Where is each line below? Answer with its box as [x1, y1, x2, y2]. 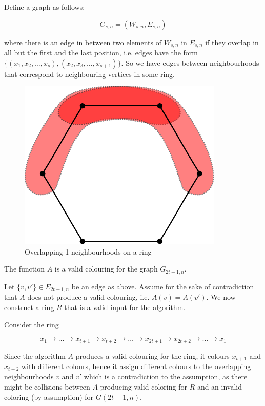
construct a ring [4, 301, 54, 312]
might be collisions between [4, 381, 90, 392]
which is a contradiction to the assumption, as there [84, 371, 248, 382]
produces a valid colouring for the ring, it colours [75, 350, 230, 361]
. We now [206, 292, 236, 302]
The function [4, 263, 45, 274]
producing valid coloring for [100, 381, 187, 392]
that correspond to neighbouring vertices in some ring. [4, 68, 175, 79]
